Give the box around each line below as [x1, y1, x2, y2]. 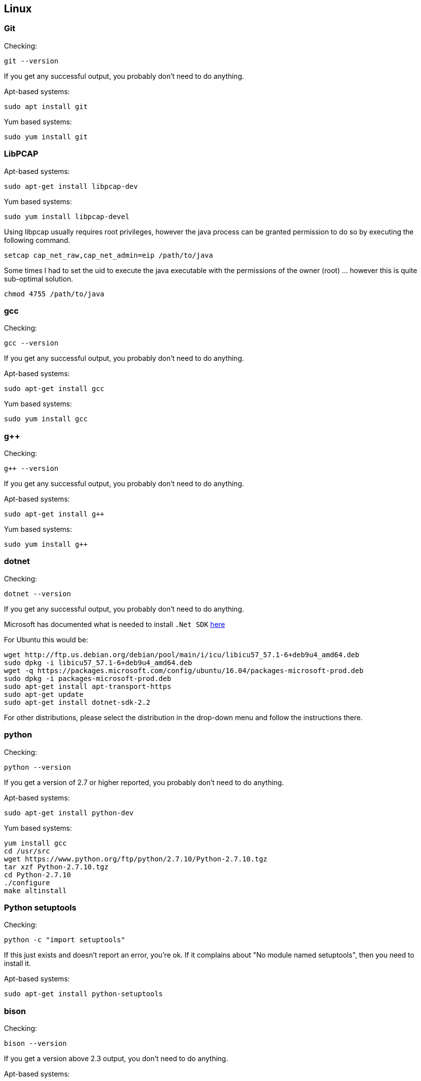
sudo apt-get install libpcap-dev [4, 182, 138, 190]
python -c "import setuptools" [4, 936, 125, 944]
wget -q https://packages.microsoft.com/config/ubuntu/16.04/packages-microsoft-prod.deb [4, 666, 363, 675]
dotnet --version [4, 589, 71, 598]
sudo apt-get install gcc [4, 385, 105, 393]
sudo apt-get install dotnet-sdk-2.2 [4, 698, 151, 706]
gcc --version [4, 339, 59, 347]
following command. [4, 235, 70, 244]
